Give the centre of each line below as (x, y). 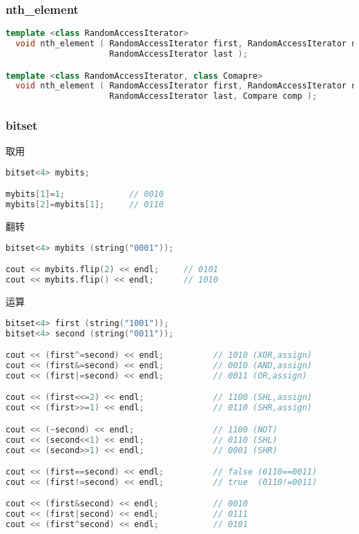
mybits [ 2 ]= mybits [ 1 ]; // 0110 (85, 205)
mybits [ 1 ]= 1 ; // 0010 (85, 194)
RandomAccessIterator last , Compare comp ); (213, 96)
